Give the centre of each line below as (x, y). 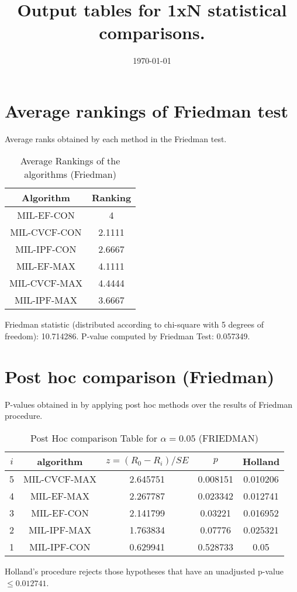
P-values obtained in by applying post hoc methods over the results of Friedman (149, 404)
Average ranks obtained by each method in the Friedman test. (116, 138)
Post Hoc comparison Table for (94, 438)
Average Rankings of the (70, 161)
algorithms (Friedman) (70, 174)
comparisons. (152, 32)
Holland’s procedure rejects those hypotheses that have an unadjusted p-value (144, 571)
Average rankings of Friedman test (146, 110)
